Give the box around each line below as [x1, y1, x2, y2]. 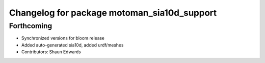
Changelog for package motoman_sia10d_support [9, 7, 217, 18]
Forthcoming [9, 21, 53, 30]
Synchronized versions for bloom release [21, 35, 105, 41]
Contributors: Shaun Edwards [21, 49, 81, 55]
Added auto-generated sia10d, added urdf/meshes [21, 42, 124, 48]
